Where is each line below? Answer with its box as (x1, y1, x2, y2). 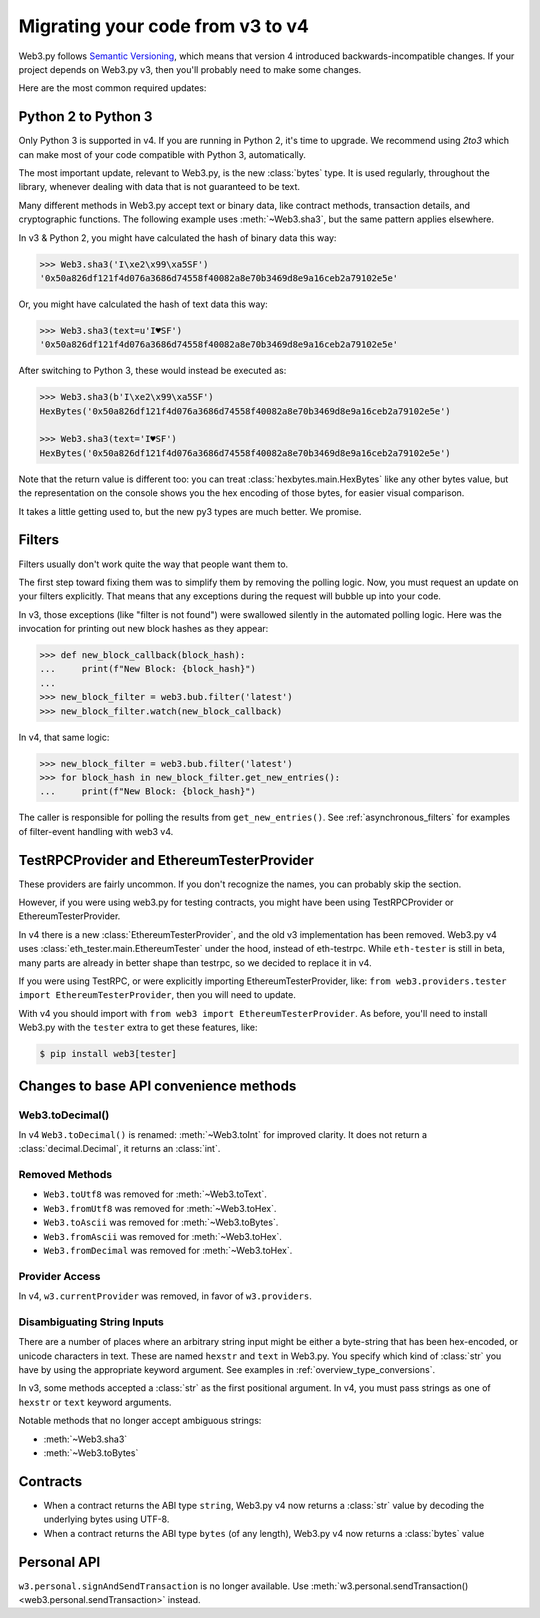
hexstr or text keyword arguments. (18, 1396, 172, 1408)
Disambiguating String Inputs (18, 1315, 164, 1329)
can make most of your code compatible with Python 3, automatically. (18, 148, 307, 160)
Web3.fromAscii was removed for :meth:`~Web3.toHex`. (43, 1230, 282, 1242)
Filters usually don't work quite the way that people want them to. (18, 558, 289, 570)
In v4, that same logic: (18, 731, 110, 743)
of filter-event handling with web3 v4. (18, 825, 174, 837)
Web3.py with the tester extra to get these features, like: (18, 1021, 259, 1034)
